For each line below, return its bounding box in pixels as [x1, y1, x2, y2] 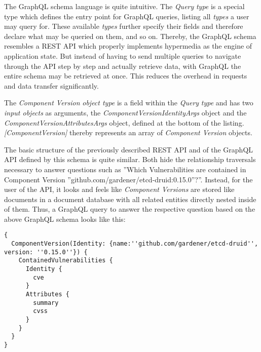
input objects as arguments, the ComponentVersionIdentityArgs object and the [4, 107, 247, 118]
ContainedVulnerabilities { [18, 257, 113, 264]
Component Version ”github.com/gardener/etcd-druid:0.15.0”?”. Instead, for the [4, 174, 253, 184]
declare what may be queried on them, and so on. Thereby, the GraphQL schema [4, 30, 256, 41]
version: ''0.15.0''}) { [4, 248, 88, 256]
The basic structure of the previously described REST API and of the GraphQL [4, 144, 253, 154]
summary [33, 299, 59, 306]
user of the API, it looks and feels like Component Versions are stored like [4, 184, 235, 194]
